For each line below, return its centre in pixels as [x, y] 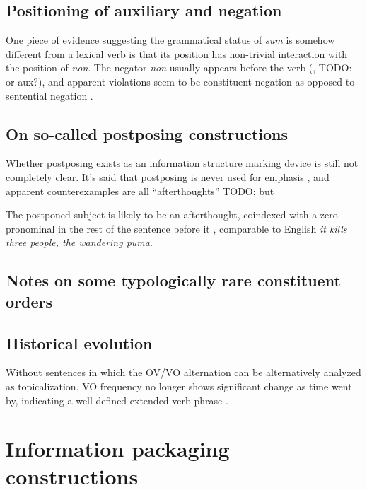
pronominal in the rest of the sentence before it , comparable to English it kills [176, 228]
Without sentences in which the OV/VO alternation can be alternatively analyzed [183, 372]
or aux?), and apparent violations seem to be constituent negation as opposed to [180, 81]
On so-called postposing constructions [147, 133]
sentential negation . [49, 95]
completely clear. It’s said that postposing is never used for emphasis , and [168, 176]
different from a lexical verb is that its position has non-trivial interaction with [177, 53]
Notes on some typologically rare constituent [173, 280]
